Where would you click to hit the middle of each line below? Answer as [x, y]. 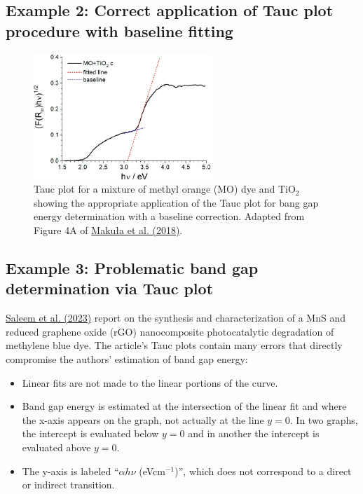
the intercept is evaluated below [90, 433]
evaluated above [56, 447]
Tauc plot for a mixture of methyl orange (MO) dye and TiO [165, 189]
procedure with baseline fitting [119, 30]
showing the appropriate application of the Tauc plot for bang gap [176, 202]
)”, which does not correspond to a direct [263, 471]
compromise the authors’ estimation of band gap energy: [127, 359]
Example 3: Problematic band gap [132, 268]
